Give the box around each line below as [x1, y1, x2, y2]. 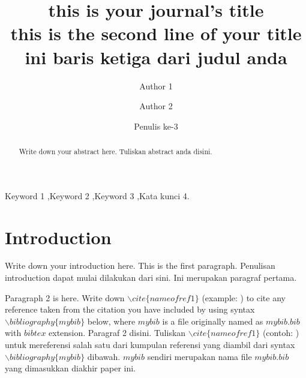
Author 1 [139, 79, 173, 92]
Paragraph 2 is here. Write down [5, 291, 125, 304]
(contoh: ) [262, 326, 299, 339]
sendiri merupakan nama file [147, 350, 252, 362]
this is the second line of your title [10, 21, 302, 46]
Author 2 [139, 100, 173, 112]
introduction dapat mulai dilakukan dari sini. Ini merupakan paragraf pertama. [5, 271, 297, 284]
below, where [87, 314, 136, 327]
